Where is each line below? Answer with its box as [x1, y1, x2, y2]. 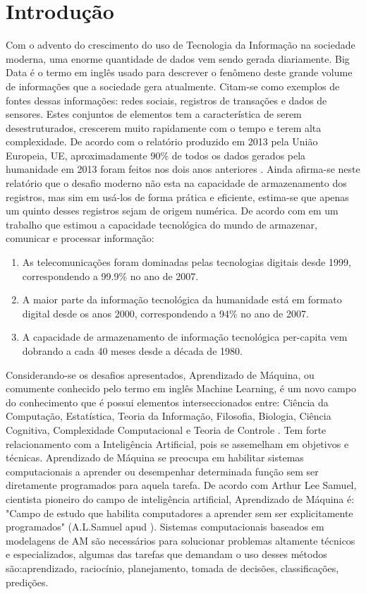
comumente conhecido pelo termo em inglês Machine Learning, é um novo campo [6, 381, 356, 396]
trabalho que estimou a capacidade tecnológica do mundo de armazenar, [6, 217, 317, 231]
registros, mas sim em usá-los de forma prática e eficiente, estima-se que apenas [6, 189, 349, 204]
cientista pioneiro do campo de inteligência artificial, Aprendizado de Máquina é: [6, 491, 355, 506]
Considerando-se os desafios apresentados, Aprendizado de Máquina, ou [6, 367, 315, 382]
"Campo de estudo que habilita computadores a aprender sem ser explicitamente [6, 505, 353, 520]
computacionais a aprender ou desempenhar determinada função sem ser [6, 463, 319, 478]
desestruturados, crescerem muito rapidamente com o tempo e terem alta [6, 120, 322, 135]
